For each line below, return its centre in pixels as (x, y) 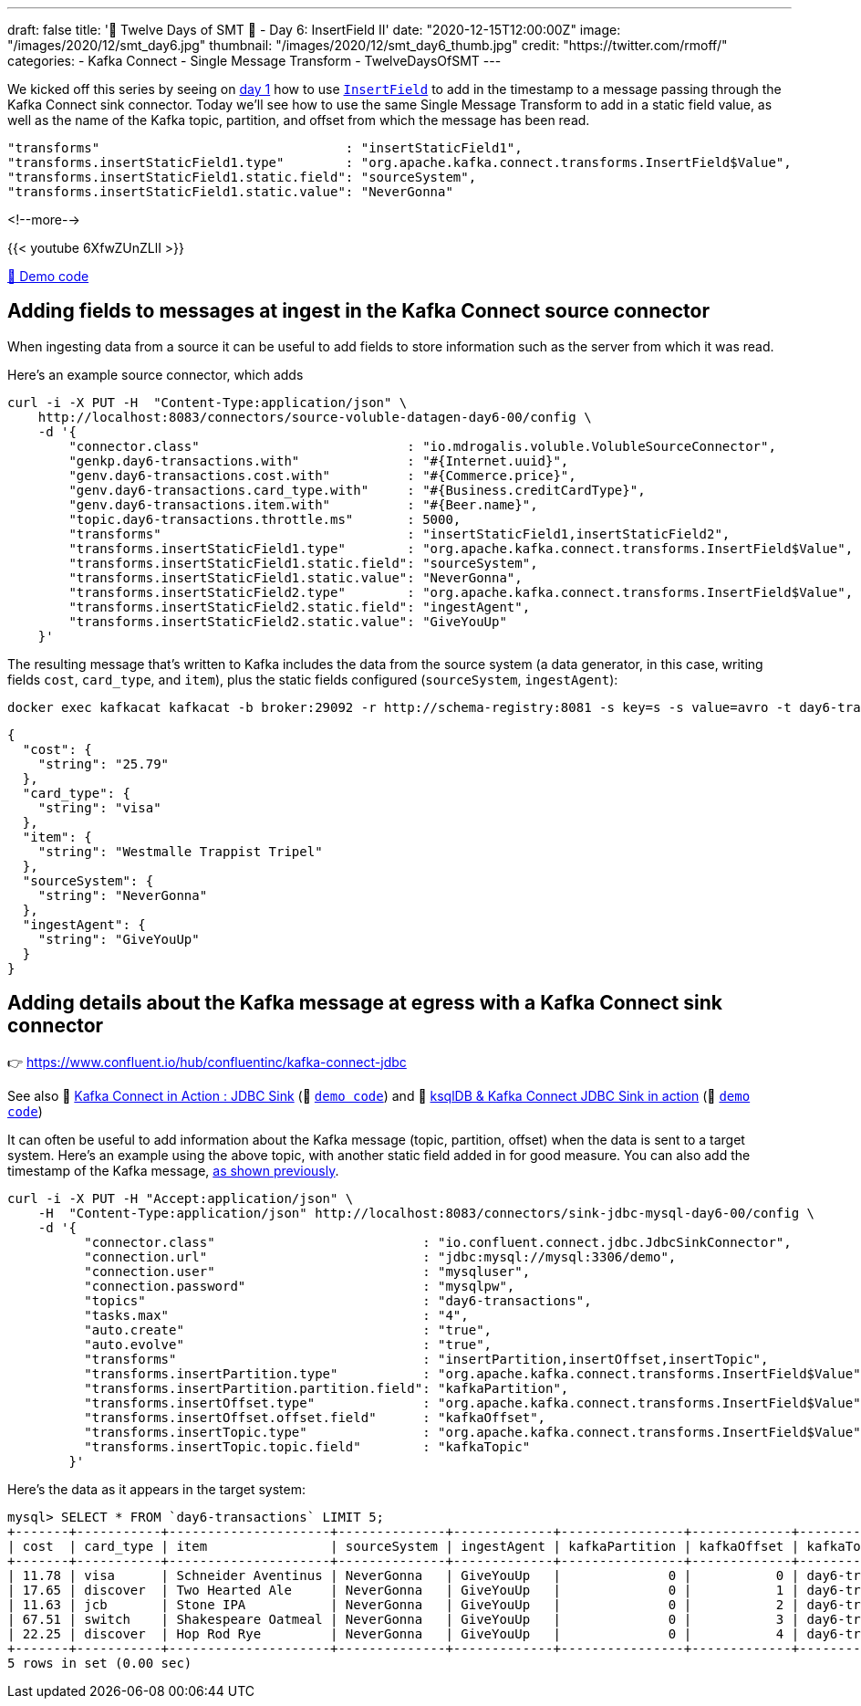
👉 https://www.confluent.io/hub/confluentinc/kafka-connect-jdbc (207, 1062)
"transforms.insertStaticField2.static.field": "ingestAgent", (300, 607)
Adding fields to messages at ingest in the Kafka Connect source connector (359, 311)
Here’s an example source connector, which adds (156, 374)
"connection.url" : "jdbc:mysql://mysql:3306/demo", (380, 1256)
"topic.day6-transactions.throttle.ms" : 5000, (265, 519)
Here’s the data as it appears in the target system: (156, 1489)
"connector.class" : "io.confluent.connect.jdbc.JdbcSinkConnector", (438, 1242)
